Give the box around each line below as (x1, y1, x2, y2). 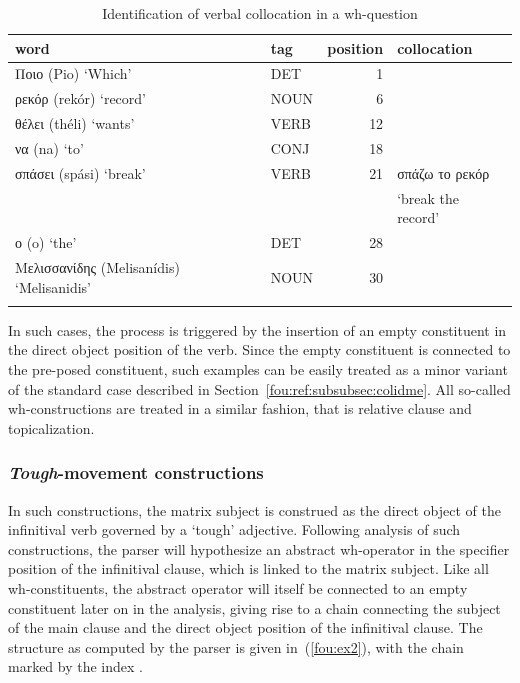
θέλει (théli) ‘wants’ (15, 113, 135, 134)
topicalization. (8, 417, 95, 438)
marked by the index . (8, 656, 143, 677)
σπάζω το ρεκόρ (397, 162, 490, 183)
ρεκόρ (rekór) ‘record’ (15, 88, 146, 109)
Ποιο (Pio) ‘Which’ (15, 63, 132, 84)
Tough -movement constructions (8, 460, 264, 485)
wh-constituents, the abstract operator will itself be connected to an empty (8, 578, 468, 599)
